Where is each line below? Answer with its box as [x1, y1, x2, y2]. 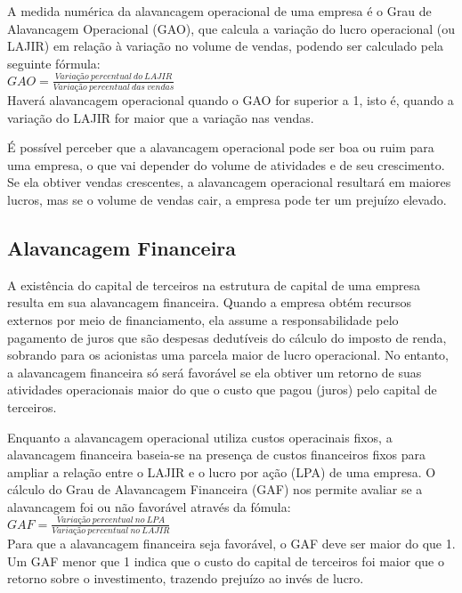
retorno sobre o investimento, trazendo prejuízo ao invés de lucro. [7, 569, 364, 588]
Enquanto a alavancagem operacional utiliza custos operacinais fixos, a [7, 427, 393, 446]
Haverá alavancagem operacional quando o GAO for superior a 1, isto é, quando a [7, 91, 454, 109]
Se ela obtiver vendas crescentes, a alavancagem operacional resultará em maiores [7, 173, 451, 191]
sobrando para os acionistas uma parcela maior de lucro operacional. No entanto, [7, 345, 449, 364]
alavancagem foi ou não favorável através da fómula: [7, 497, 291, 516]
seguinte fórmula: [7, 53, 101, 72]
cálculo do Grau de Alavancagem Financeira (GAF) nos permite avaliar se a [7, 480, 423, 499]
